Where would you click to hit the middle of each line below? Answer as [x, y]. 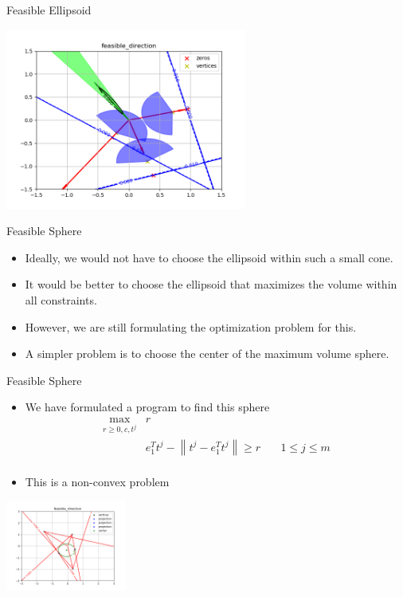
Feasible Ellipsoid [49, 10]
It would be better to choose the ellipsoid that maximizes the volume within [211, 284]
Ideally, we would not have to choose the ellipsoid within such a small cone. [209, 257]
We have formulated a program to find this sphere [147, 407]
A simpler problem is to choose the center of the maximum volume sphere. [207, 353]
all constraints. [61, 299]
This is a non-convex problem [97, 481]
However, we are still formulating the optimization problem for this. [191, 326]
